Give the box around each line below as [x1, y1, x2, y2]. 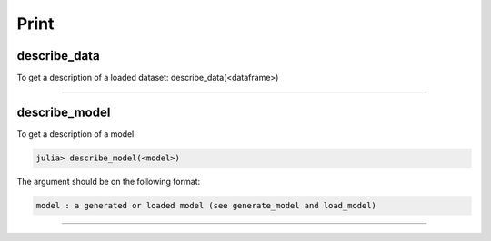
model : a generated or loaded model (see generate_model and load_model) [35, 200, 377, 210]
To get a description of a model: [16, 128, 136, 140]
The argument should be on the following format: [16, 176, 200, 187]
